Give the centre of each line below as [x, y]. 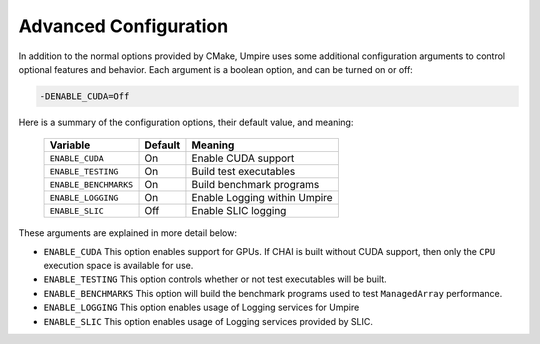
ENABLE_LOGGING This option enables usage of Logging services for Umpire [201, 307]
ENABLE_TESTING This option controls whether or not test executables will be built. [215, 279]
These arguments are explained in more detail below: [127, 233]
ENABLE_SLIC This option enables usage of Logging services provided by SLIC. [208, 321]
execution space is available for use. [118, 266]
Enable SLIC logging [239, 211]
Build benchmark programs [255, 185]
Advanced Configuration [123, 26]
